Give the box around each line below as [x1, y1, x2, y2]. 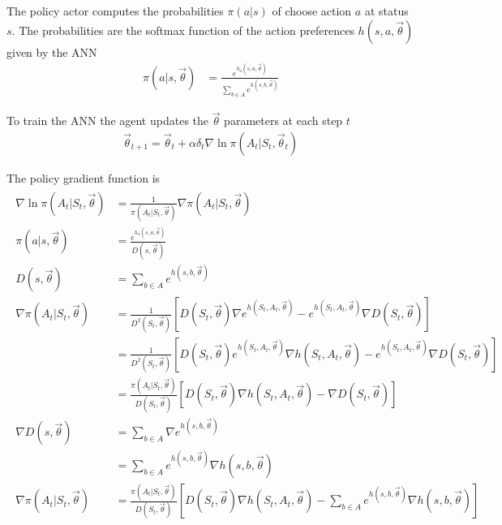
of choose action [272, 2, 352, 19]
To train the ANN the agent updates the [6, 112, 209, 129]
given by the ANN [6, 43, 97, 60]
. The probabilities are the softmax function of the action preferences [11, 21, 354, 38]
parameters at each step [224, 112, 343, 129]
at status [364, 2, 409, 19]
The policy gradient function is [6, 169, 161, 186]
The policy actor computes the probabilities [6, 2, 224, 19]
